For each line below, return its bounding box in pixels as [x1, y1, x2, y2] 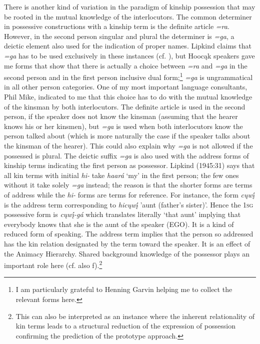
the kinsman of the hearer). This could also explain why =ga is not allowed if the [4, 140, 253, 150]
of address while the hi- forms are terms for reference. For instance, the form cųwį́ [4, 189, 255, 199]
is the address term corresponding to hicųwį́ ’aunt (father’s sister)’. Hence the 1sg [4, 199, 253, 209]
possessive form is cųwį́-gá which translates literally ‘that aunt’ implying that [4, 209, 241, 219]
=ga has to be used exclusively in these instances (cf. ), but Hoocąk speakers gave [4, 50, 255, 60]
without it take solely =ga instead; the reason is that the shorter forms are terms [4, 179, 252, 190]
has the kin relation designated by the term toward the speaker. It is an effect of [4, 238, 250, 248]
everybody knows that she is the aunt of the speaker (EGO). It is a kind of [4, 218, 234, 229]
